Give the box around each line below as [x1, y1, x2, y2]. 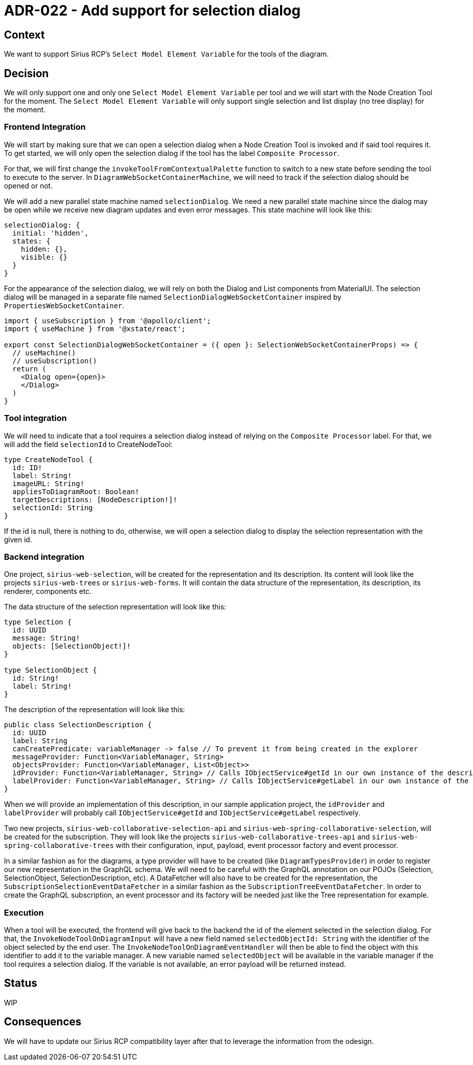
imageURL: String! [12, 479, 85, 488]
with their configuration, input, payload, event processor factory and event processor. [116, 841, 398, 850]
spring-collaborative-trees [4, 841, 114, 850]
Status [4, 977, 38, 990]
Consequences [4, 1015, 82, 1028]
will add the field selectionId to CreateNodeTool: [4, 440, 173, 449]
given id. [4, 535, 32, 544]
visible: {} [21, 253, 68, 261]
